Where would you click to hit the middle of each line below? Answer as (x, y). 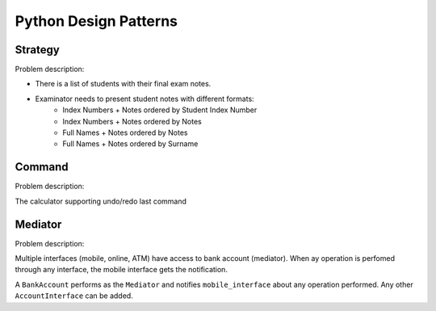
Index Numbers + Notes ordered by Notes (132, 121)
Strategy (37, 50)
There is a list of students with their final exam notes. (123, 84)
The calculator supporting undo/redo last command (101, 201)
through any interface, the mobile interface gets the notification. (121, 270)
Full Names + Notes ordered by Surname (130, 144)
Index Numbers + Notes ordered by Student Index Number (160, 110)
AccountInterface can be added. (74, 296)
